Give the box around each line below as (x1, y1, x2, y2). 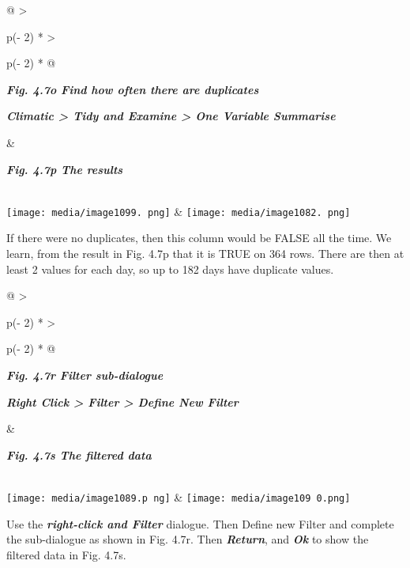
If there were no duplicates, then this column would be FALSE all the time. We (6, 229, 392, 246)
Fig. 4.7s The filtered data (6, 446, 152, 463)
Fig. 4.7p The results (6, 161, 123, 177)
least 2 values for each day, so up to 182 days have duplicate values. (6, 260, 334, 277)
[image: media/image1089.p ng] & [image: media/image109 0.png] (6, 488, 351, 505)
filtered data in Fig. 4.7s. (6, 546, 126, 562)
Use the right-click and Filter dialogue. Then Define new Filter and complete (6, 515, 394, 532)
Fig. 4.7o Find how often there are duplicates (6, 81, 259, 97)
